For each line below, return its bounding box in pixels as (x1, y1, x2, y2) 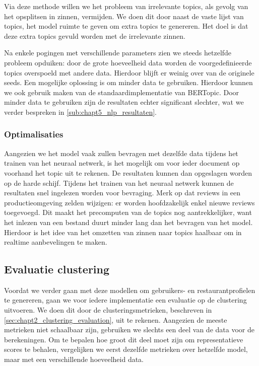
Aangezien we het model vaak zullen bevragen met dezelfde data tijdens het (4, 148, 238, 158)
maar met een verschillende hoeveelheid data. (4, 354, 144, 364)
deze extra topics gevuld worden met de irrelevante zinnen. (4, 30, 185, 41)
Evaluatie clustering (4, 261, 110, 277)
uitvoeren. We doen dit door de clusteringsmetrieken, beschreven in (4, 305, 212, 315)
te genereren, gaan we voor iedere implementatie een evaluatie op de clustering (4, 295, 247, 305)
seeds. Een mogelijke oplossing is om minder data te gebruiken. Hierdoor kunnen (4, 77, 253, 88)
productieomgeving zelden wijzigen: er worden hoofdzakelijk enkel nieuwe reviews (4, 197, 255, 207)
